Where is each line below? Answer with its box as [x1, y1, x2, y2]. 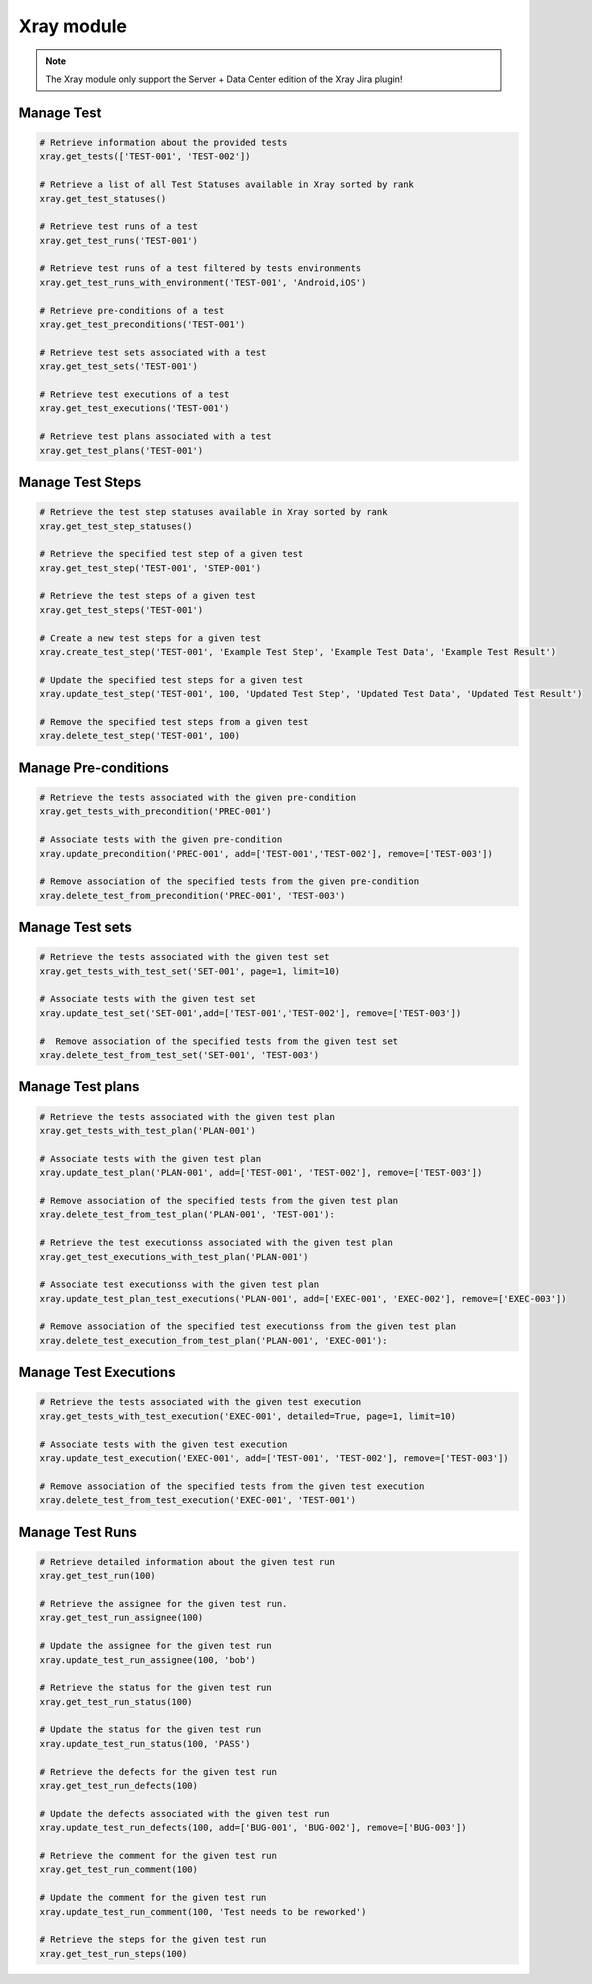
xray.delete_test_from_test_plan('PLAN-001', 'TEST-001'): [39, 1209, 335, 1220]
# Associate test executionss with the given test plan [39, 1279, 320, 1290]
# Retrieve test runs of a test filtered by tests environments [39, 263, 362, 274]
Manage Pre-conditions [18, 759, 170, 776]
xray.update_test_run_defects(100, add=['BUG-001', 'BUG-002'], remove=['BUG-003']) [39, 1822, 467, 1834]
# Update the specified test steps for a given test [39, 674, 304, 685]
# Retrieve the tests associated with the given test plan [39, 1111, 335, 1122]
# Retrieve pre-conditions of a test [39, 305, 225, 316]
